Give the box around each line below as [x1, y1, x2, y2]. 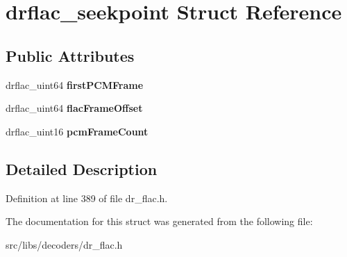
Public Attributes [6, 44, 135, 66]
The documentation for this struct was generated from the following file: [6, 214, 313, 229]
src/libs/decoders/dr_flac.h [6, 237, 123, 251]
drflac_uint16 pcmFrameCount [6, 124, 149, 138]
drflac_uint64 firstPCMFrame [6, 77, 144, 92]
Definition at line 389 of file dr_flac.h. [6, 190, 168, 205]
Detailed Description [6, 158, 158, 179]
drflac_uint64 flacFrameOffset [6, 101, 143, 115]
